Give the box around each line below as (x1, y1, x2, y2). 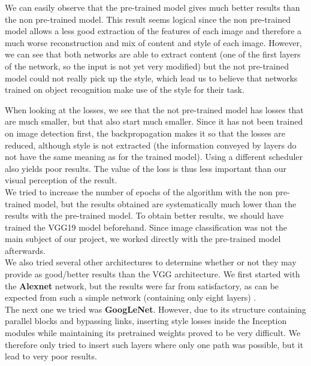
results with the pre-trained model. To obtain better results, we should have (5, 209, 284, 222)
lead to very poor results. (5, 350, 97, 362)
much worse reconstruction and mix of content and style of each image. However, (5, 36, 302, 49)
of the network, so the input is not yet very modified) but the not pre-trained (5, 59, 289, 72)
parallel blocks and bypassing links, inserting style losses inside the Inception (5, 314, 287, 327)
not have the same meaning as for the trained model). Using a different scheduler (5, 150, 303, 163)
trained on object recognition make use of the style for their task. (5, 83, 244, 96)
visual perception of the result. (5, 174, 117, 186)
